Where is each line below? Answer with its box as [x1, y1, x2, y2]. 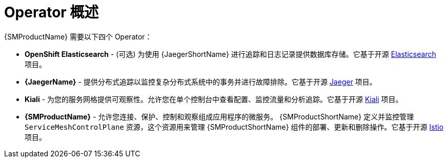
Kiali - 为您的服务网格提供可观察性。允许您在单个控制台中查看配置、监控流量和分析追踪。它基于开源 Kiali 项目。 [25, 94, 403, 104]
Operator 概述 [4, 4, 99, 21]
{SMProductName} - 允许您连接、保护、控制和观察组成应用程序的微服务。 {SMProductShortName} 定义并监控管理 [25, 112, 414, 121]
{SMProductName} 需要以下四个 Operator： [4, 32, 152, 41]
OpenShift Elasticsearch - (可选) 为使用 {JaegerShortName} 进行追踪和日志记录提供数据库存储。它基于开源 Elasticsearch [25, 49, 436, 58]
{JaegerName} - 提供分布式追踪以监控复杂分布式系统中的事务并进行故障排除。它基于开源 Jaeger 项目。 [25, 77, 377, 86]
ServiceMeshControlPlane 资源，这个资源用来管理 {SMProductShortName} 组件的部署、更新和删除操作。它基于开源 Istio [25, 122, 444, 131]
